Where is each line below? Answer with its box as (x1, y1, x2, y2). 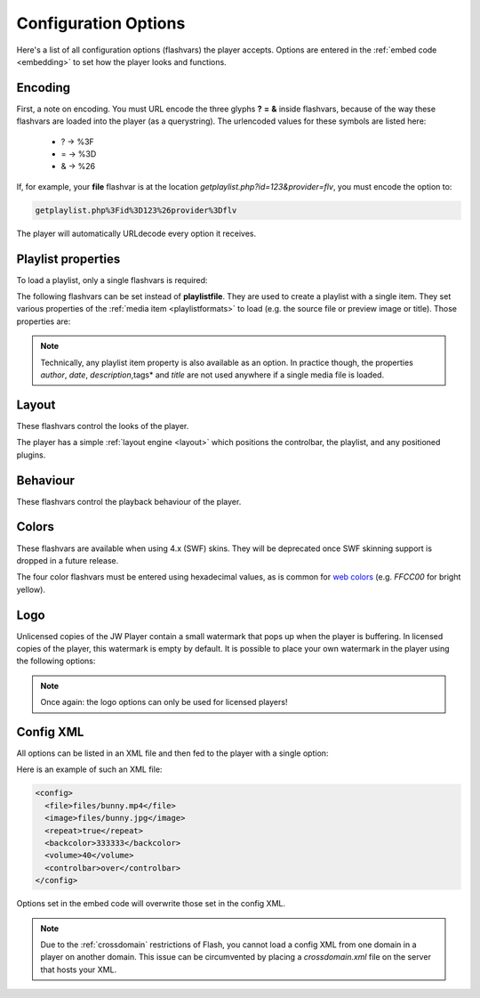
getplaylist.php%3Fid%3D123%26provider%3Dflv (35, 205, 237, 215)
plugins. (16, 450, 46, 460)
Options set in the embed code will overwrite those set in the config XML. (16, 898, 286, 909)
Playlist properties (16, 251, 121, 266)
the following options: (16, 655, 96, 667)
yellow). (16, 584, 46, 595)
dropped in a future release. (16, 555, 119, 565)
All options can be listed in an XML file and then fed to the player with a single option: (16, 748, 329, 759)
